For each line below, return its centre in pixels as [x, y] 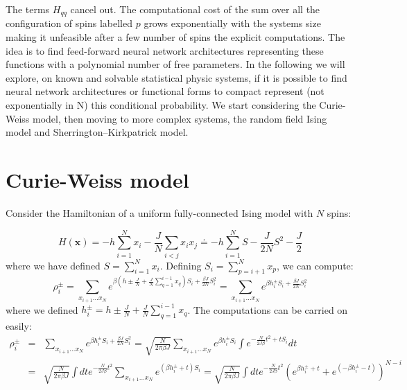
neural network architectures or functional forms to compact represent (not [165, 91]
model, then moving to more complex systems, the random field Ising [180, 118]
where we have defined [53, 265]
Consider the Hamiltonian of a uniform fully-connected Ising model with [159, 212]
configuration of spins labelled [69, 23]
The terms [28, 9]
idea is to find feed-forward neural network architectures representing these [165, 50]
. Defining [181, 265]
